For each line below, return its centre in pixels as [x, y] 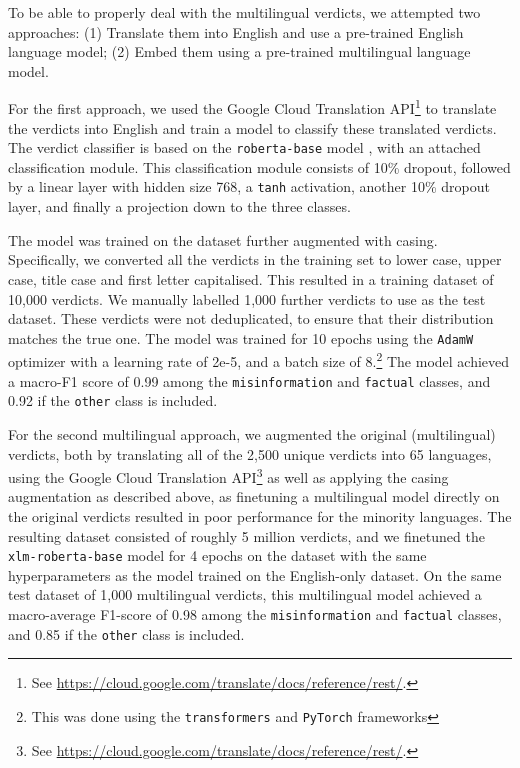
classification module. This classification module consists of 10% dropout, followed [259, 166]
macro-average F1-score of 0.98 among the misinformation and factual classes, [255, 613]
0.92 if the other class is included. [113, 400]
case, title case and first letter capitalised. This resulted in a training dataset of [251, 278]
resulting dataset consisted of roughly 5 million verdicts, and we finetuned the [246, 535]
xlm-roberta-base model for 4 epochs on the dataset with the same [217, 555]
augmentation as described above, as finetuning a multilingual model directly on [254, 496]
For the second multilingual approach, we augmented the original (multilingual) [252, 433]
